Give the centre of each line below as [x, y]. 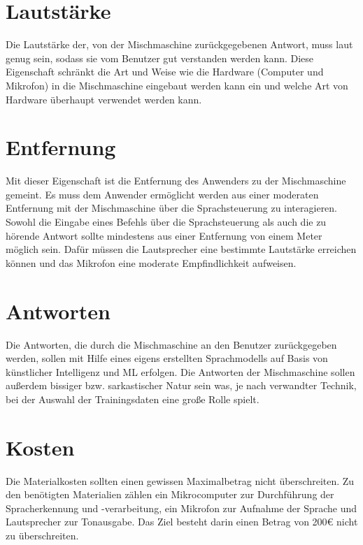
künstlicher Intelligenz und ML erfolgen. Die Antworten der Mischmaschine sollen [180, 371]
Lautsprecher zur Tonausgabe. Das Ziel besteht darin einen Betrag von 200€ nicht [182, 522]
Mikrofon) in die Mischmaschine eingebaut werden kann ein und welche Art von [177, 85]
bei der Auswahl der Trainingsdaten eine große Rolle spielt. [133, 399]
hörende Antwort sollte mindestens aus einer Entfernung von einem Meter [164, 235]
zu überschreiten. [42, 535]
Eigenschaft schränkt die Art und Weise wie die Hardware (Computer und [165, 72]
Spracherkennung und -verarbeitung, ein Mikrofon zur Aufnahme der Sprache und [181, 508]
